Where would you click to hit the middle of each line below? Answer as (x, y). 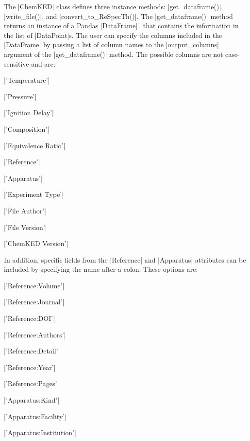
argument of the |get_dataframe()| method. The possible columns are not (114, 54)
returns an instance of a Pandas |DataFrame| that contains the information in (121, 26)
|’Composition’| (27, 129)
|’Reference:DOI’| (30, 318)
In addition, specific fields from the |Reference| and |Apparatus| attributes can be (125, 259)
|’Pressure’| (20, 96)
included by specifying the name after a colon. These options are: (101, 269)
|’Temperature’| (27, 80)
